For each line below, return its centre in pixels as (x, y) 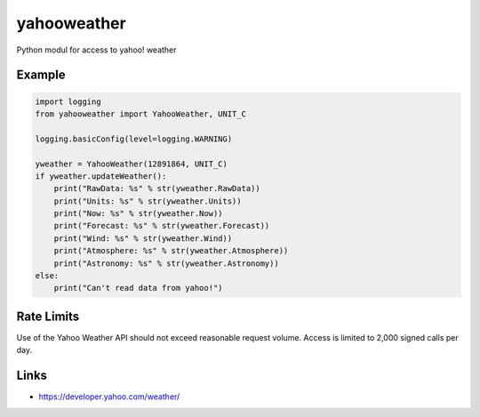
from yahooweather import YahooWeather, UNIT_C (140, 114)
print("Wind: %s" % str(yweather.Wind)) (143, 238)
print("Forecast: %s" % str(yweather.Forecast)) (162, 226)
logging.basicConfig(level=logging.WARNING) (134, 139)
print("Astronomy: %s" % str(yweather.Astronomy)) (166, 263)
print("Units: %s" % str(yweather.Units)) (148, 201)
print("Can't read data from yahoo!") (138, 288)
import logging (68, 101)
